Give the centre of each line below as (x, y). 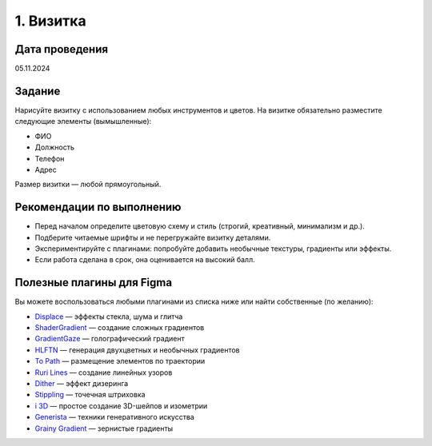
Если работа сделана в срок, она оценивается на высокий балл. (145, 260)
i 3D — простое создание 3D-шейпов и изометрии (121, 406)
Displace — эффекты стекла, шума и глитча (109, 317)
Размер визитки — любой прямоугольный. (88, 185)
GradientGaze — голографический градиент (110, 339)
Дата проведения (61, 49)
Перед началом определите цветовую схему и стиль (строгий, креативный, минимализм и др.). (200, 226)
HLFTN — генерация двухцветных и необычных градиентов (137, 350)
